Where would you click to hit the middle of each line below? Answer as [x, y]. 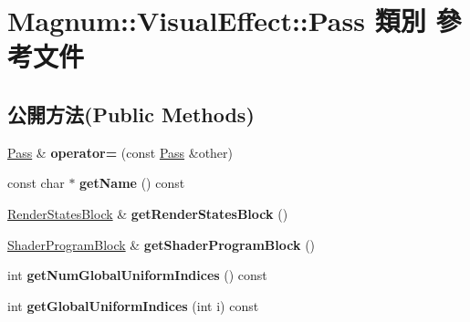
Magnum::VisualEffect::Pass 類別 [217, 21]
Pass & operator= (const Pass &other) [120, 152]
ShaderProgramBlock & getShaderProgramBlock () [162, 244]
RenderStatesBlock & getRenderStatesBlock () [148, 213]
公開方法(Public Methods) [131, 114]
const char [36, 183]
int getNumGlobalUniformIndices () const [137, 275]
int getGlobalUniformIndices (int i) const [133, 305]
